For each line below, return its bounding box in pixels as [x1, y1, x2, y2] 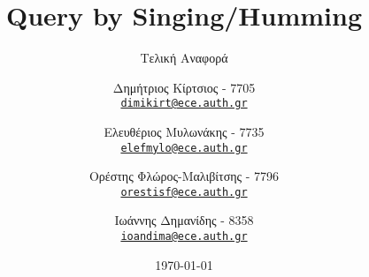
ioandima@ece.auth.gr [120, 230, 248, 243]
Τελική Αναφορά [140, 49, 228, 67]
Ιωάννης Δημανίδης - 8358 [114, 211, 254, 229]
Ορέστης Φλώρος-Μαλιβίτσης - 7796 [88, 167, 280, 185]
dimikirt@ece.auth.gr [120, 97, 248, 110]
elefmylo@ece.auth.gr [120, 141, 248, 154]
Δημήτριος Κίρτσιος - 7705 [112, 78, 256, 96]
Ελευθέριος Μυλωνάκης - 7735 [104, 122, 265, 140]
